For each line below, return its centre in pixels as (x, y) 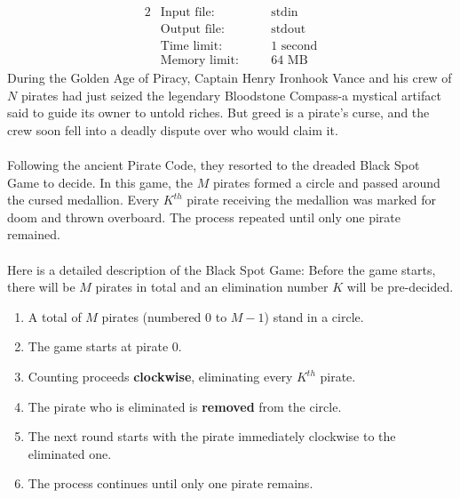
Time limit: (191, 47)
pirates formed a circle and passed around (326, 182)
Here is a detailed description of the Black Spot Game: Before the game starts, (222, 269)
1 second (294, 47)
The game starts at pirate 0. (105, 346)
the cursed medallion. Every (83, 200)
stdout (289, 30)
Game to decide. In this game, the (100, 182)
